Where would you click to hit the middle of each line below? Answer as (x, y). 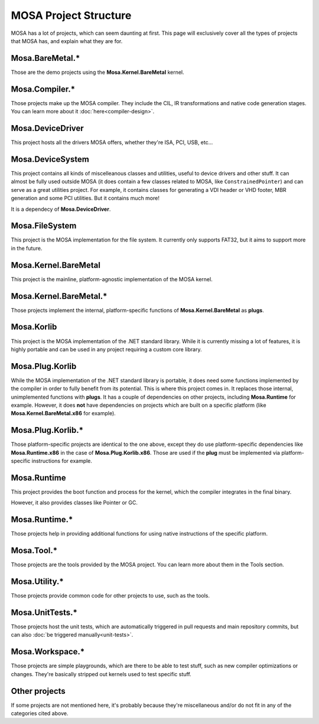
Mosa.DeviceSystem (50, 159)
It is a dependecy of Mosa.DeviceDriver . (61, 209)
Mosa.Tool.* (34, 551)
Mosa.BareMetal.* (45, 58)
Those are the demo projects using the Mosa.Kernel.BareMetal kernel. (97, 72)
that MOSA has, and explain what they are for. (67, 41)
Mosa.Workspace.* (48, 652)
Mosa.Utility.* (38, 581)
